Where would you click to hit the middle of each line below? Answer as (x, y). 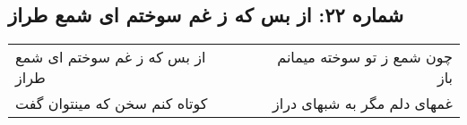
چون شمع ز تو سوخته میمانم (365, 57)
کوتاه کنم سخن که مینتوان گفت (112, 104)
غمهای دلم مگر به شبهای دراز (363, 104)
